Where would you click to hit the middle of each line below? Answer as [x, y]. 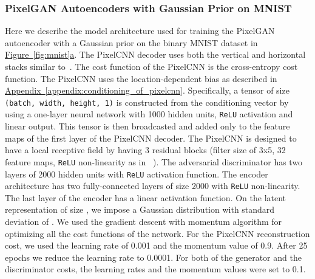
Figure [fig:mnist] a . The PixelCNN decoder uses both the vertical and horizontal [155, 54]
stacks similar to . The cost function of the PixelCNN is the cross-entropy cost [151, 66]
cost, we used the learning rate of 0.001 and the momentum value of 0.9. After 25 [156, 245]
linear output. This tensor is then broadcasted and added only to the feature [147, 126]
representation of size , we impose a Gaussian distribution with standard [140, 209]
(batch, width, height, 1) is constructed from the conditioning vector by [147, 102]
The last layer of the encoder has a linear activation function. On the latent [146, 197]
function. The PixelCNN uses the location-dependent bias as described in [141, 78]
